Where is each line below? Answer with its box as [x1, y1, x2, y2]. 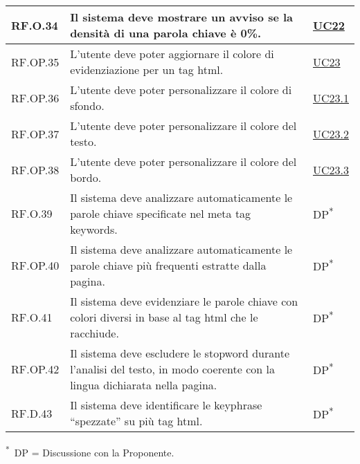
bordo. [70, 169, 102, 185]
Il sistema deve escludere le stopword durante [70, 345, 290, 361]
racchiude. [70, 325, 119, 341]
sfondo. [70, 98, 105, 113]
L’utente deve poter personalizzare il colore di [70, 82, 292, 98]
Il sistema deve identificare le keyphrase [70, 397, 262, 413]
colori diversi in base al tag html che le [70, 309, 258, 325]
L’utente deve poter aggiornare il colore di [70, 46, 274, 62]
